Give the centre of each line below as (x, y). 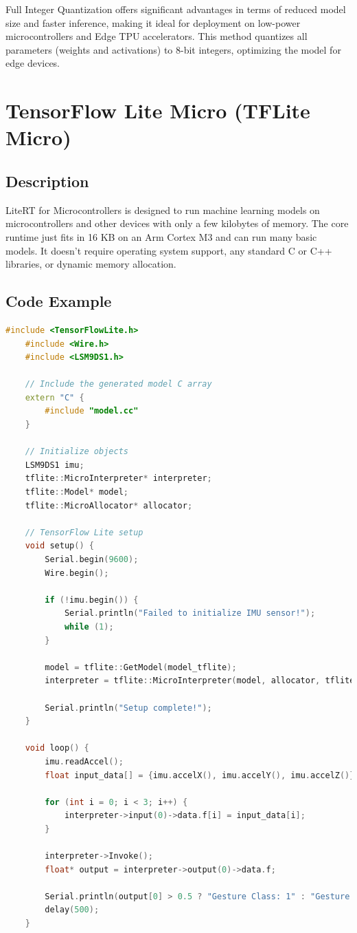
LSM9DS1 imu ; (55, 465)
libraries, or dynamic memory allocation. (91, 264)
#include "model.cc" (92, 411)
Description (47, 181)
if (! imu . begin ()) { (92, 600)
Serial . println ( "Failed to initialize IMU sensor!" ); (190, 613)
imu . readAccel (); (84, 761)
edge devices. (33, 63)
